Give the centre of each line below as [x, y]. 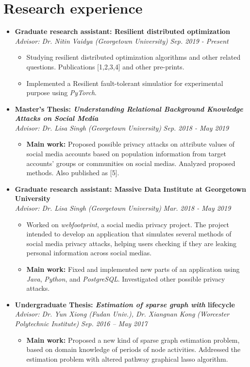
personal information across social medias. [89, 253]
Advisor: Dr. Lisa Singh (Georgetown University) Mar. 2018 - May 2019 [123, 208]
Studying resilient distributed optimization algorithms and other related [133, 57]
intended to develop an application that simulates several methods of [129, 234]
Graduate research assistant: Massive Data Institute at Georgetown [130, 189]
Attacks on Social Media [57, 118]
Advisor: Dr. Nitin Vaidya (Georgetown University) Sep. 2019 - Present [122, 41]
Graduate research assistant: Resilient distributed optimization [122, 31]
